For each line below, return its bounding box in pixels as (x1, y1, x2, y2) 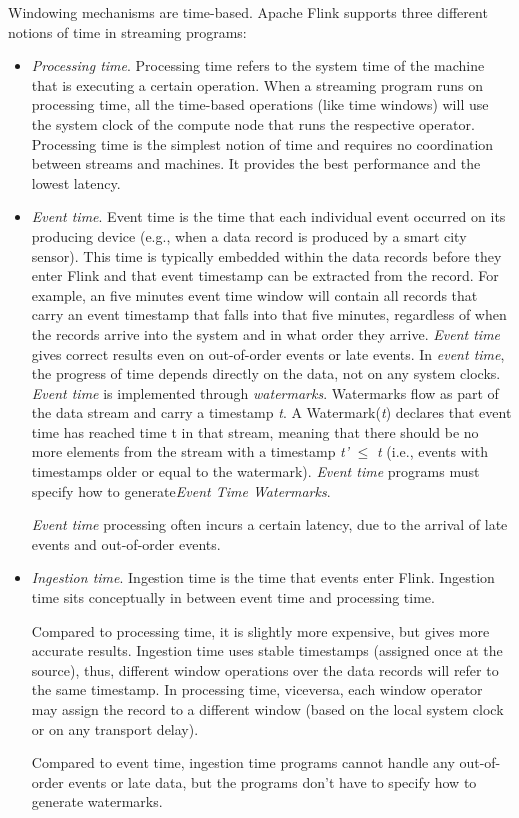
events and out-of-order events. (31, 533, 221, 554)
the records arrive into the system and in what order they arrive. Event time (31, 323, 501, 344)
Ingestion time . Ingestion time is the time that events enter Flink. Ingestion (31, 567, 495, 588)
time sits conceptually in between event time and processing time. (31, 587, 435, 608)
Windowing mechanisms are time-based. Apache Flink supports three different (8, 2, 488, 22)
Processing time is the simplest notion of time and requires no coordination (31, 133, 494, 154)
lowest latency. (31, 172, 121, 193)
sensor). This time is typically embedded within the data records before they (31, 245, 502, 266)
